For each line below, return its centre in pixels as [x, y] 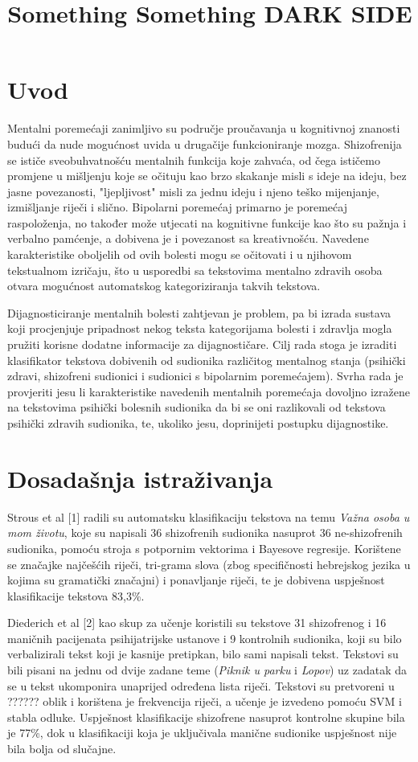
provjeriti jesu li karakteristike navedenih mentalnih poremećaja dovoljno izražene [209, 391]
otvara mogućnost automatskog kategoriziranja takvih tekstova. [164, 286]
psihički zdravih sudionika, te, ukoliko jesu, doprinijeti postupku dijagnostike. [198, 423]
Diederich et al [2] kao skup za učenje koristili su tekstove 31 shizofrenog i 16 [197, 623]
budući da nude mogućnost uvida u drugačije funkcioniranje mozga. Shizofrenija [205, 143]
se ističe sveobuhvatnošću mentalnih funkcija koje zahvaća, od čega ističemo [194, 160]
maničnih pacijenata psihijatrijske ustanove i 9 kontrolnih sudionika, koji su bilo [205, 638]
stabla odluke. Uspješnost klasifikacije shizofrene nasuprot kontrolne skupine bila [206, 717]
